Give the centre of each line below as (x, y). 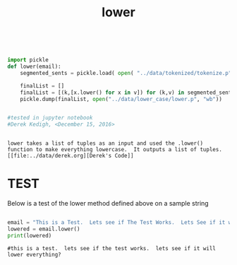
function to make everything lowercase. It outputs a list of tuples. (115, 150)
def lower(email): (34, 67)
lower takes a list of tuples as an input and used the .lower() (105, 143)
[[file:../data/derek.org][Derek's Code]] (71, 156)
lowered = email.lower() (44, 229)
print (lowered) (30, 235)
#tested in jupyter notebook (50, 118)
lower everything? (34, 254)
